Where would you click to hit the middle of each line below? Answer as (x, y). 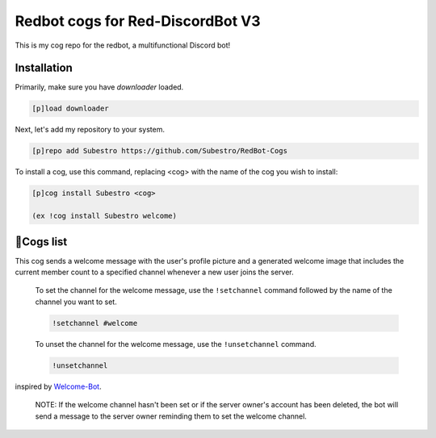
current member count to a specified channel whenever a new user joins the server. (154, 272)
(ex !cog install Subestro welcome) (105, 216)
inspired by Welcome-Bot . (58, 386)
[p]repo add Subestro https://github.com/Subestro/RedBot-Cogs (160, 151)
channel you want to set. (76, 302)
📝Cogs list (41, 242)
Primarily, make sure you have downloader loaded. (99, 87)
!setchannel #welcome (95, 323)
